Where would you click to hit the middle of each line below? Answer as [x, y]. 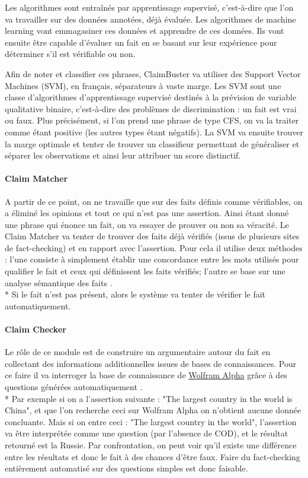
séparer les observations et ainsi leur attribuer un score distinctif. [123, 155]
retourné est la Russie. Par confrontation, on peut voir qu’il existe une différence [151, 445]
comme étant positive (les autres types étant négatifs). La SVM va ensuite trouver [154, 132]
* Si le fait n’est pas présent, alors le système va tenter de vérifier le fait [135, 294]
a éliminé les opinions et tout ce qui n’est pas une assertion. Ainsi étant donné [147, 213]
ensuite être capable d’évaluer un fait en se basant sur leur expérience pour [141, 42]
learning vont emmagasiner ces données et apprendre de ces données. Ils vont [145, 31]
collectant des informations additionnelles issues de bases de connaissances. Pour [151, 363]
